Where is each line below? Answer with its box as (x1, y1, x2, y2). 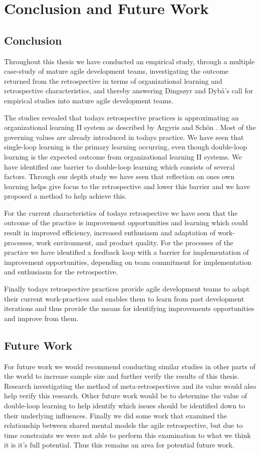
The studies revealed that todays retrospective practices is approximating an (4, 112, 239, 122)
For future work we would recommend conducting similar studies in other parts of (4, 361, 255, 371)
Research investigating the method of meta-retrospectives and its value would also (4, 380, 256, 391)
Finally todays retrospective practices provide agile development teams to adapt (4, 283, 250, 294)
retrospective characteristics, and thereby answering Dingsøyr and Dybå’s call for (4, 85, 253, 96)
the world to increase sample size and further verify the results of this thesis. (4, 371, 239, 381)
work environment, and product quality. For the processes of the (36, 237, 233, 247)
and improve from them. (4, 313, 79, 323)
